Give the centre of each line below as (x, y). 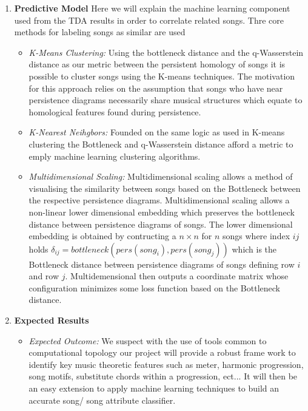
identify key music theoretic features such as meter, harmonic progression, (166, 364)
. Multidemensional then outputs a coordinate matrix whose (177, 276)
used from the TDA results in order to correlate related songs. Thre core (149, 20)
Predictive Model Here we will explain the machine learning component (152, 8)
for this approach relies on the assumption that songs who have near (156, 88)
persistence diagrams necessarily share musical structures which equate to (166, 100)
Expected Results (52, 320)
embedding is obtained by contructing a (102, 236)
